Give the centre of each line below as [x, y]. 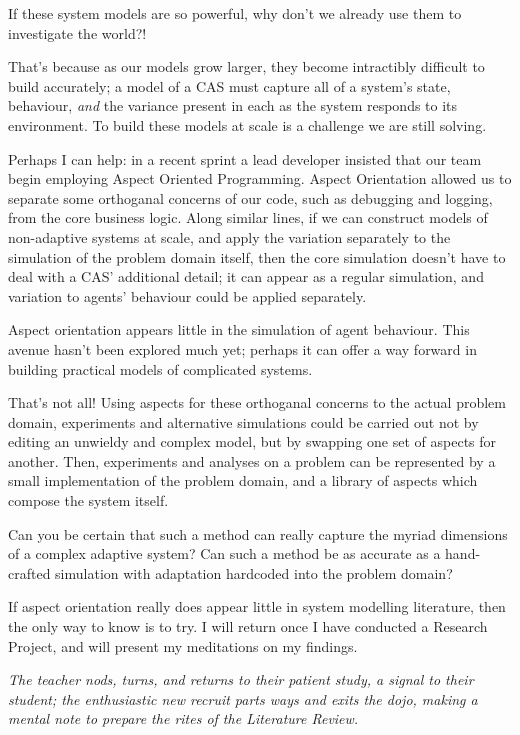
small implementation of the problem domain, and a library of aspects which [243, 480]
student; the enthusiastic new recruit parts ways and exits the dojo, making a [243, 698]
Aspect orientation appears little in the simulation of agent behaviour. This [239, 329]
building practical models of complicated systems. [160, 368]
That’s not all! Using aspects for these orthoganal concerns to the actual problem [257, 402]
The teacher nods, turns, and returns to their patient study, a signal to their [241, 679]
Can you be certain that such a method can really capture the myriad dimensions [258, 533]
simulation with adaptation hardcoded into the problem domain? [254, 572]
